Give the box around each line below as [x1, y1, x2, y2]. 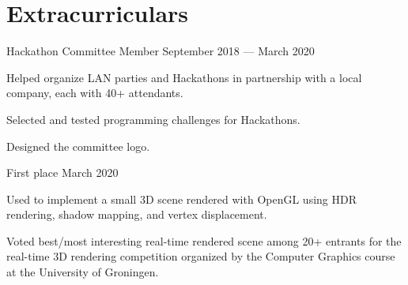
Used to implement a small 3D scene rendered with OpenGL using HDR [6, 190, 357, 207]
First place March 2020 [6, 164, 119, 181]
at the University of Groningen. [6, 264, 159, 280]
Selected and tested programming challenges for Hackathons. [6, 111, 300, 127]
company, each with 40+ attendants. [6, 84, 183, 101]
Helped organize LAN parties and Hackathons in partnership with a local [6, 69, 362, 85]
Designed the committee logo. [6, 137, 150, 154]
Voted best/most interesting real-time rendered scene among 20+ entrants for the [6, 232, 402, 249]
